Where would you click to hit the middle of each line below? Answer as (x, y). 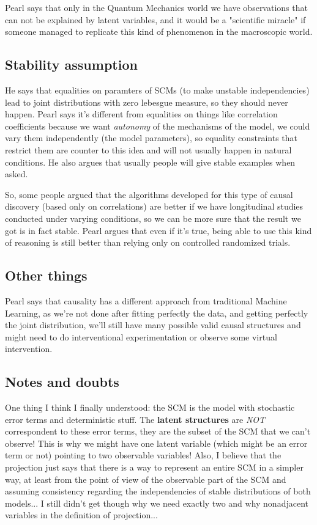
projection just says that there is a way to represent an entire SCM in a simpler (154, 467)
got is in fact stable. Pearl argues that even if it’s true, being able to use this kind (158, 230)
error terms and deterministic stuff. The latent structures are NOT (135, 419)
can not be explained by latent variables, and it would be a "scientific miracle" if (155, 19)
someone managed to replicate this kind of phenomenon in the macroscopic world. (159, 31)
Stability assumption (71, 64)
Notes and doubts (62, 382)
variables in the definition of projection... (81, 515)
